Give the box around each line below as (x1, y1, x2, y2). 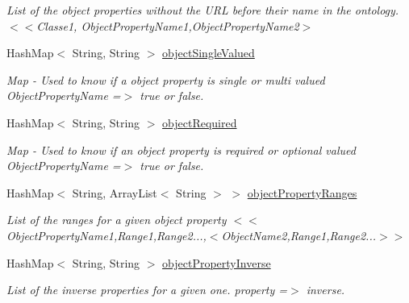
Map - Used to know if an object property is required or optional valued (6, 141, 356, 158)
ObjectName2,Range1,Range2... (221, 226, 376, 243)
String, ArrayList (72, 184, 157, 201)
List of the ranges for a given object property (6, 211, 227, 228)
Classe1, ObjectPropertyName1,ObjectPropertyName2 (36, 17, 299, 34)
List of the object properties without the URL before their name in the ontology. (6, 2, 399, 18)
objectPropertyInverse (162, 254, 271, 271)
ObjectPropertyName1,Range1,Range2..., (6, 226, 207, 243)
